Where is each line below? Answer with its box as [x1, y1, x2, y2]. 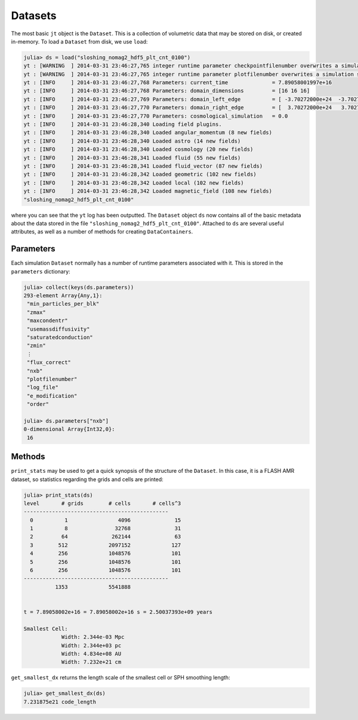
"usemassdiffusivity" [27, 325, 90, 333]
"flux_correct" [27, 359, 72, 366]
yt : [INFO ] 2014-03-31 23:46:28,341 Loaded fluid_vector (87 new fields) [23, 163, 263, 170]
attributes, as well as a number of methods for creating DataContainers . [11, 228, 193, 235]
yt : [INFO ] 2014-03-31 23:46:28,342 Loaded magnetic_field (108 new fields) [23, 188, 273, 195]
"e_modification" [27, 392, 78, 399]
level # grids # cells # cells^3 [23, 500, 181, 507]
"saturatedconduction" [27, 334, 94, 340]
